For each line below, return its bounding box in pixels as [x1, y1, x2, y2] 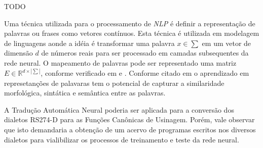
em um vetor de [202, 37, 251, 48]
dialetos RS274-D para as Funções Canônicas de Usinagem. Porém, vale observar [4, 114, 255, 125]
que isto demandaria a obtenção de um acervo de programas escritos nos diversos [4, 124, 256, 134]
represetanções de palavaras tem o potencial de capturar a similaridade [4, 77, 224, 88]
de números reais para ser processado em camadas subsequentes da [41, 47, 249, 58]
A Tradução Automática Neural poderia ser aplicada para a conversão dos [4, 104, 234, 115]
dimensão [4, 47, 33, 58]
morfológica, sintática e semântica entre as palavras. [4, 87, 166, 98]
